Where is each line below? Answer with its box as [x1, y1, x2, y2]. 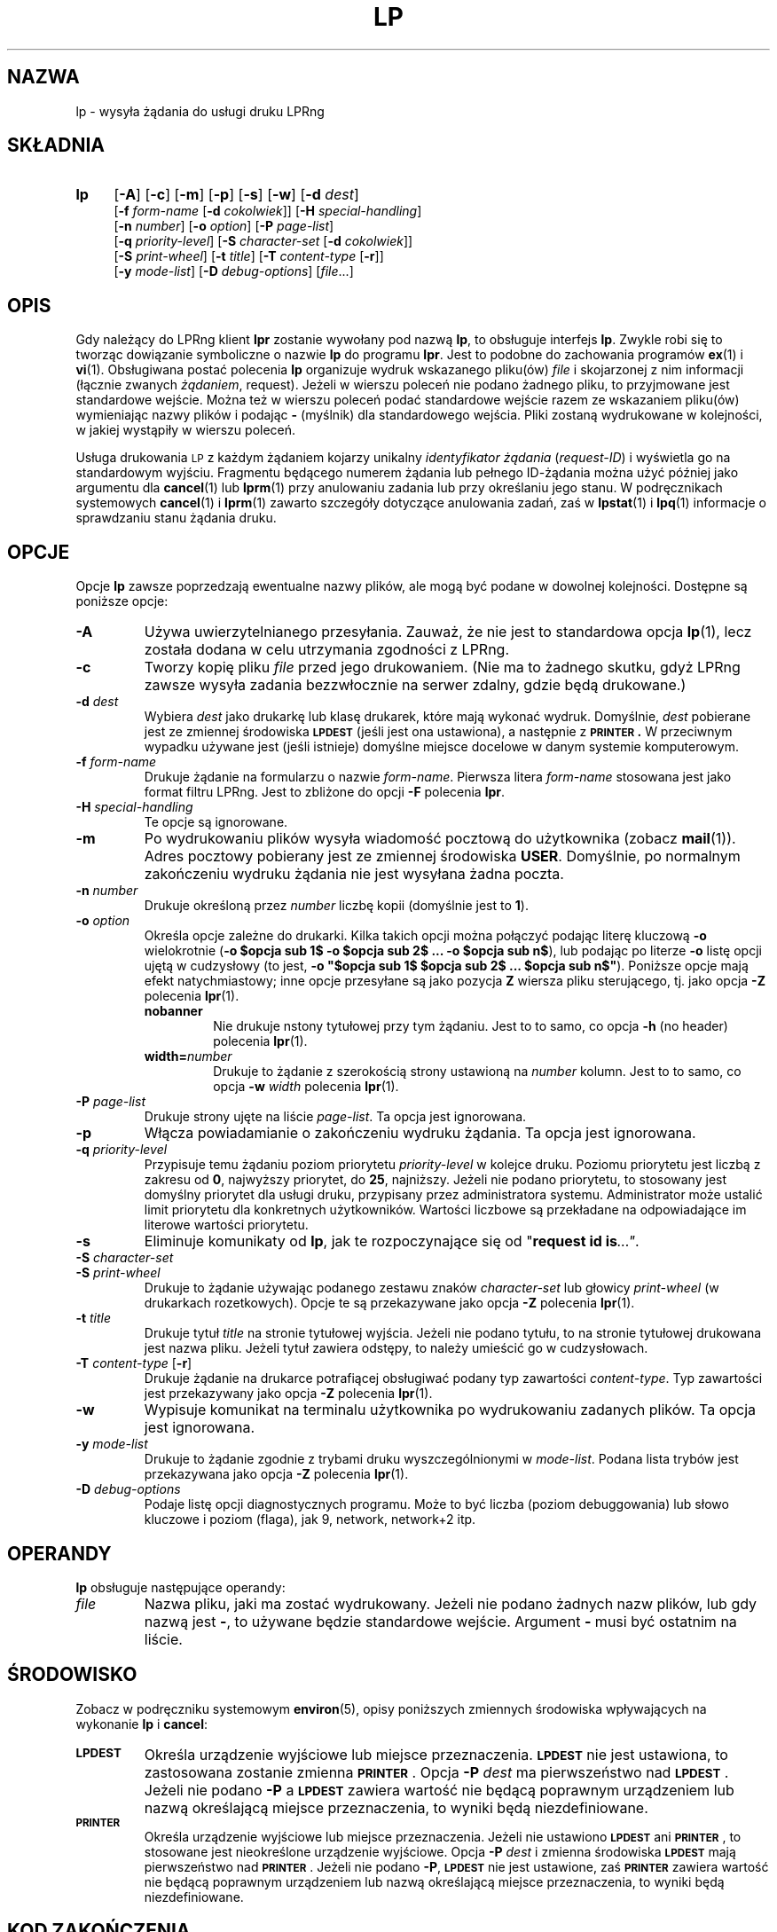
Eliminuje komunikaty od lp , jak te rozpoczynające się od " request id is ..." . [144, 1232, 640, 1251]
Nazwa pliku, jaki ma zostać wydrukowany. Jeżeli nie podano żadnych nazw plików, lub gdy [144, 1594, 757, 1613]
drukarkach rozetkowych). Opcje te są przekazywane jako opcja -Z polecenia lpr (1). [144, 1295, 635, 1311]
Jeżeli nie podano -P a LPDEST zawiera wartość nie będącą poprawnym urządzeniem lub [144, 1780, 734, 1799]
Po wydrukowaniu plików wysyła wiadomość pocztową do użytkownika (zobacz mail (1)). [144, 829, 736, 848]
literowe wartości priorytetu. [144, 1217, 309, 1233]
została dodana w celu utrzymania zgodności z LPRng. [144, 640, 510, 659]
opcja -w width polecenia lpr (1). [213, 1079, 399, 1095]
